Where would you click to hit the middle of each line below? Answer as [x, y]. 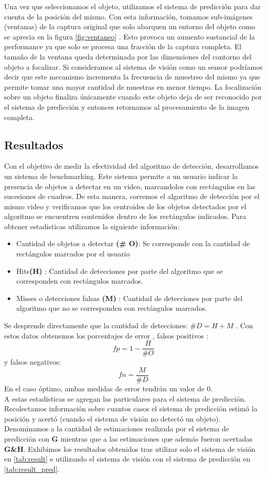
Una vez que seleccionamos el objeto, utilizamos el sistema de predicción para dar [132, 6]
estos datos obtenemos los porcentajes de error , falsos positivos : [106, 335]
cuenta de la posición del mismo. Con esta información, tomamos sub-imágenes [128, 16]
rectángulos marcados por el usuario [73, 254]
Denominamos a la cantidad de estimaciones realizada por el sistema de [117, 429]
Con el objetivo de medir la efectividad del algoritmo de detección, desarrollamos [131, 166]
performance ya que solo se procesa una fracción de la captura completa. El [123, 46]
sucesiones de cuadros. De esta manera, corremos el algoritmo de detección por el [132, 196]
